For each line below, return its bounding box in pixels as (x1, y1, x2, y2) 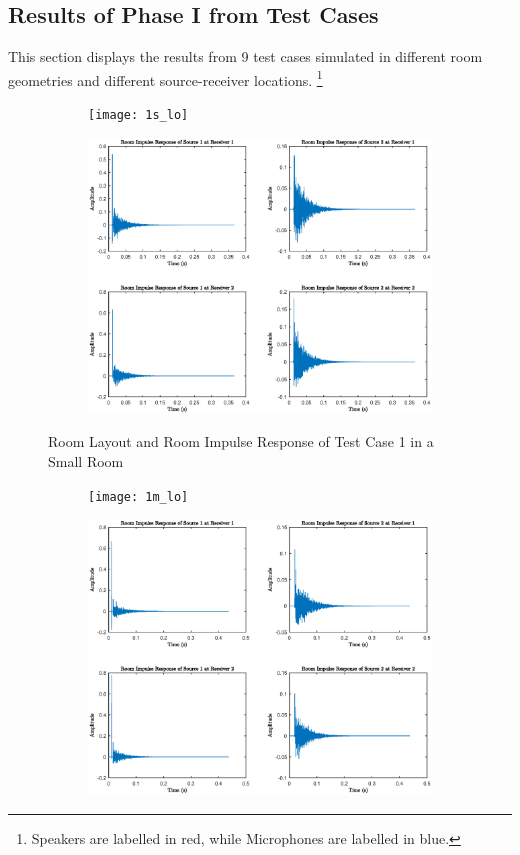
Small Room (48, 451, 124, 472)
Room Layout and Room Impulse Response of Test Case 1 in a (48, 431, 434, 452)
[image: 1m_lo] (88, 489, 189, 504)
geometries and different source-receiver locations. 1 (8, 66, 323, 90)
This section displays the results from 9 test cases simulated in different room (8, 46, 483, 67)
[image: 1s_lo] (88, 108, 189, 123)
